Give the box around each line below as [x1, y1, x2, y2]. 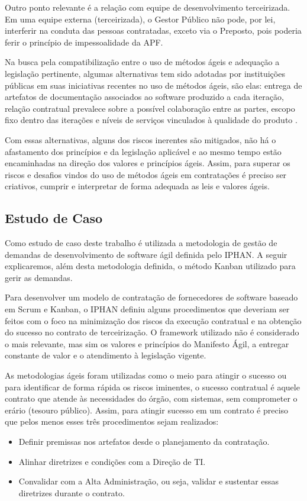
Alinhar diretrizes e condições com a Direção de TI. [18, 455, 206, 467]
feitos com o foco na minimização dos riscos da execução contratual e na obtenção [5, 314, 302, 327]
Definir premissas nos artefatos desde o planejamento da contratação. [18, 435, 270, 448]
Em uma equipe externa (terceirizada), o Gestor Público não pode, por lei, [5, 12, 276, 25]
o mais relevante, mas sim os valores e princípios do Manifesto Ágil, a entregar [5, 337, 289, 350]
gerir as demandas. [5, 271, 73, 283]
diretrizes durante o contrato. [18, 486, 125, 499]
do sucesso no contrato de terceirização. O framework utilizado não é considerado [5, 326, 299, 338]
